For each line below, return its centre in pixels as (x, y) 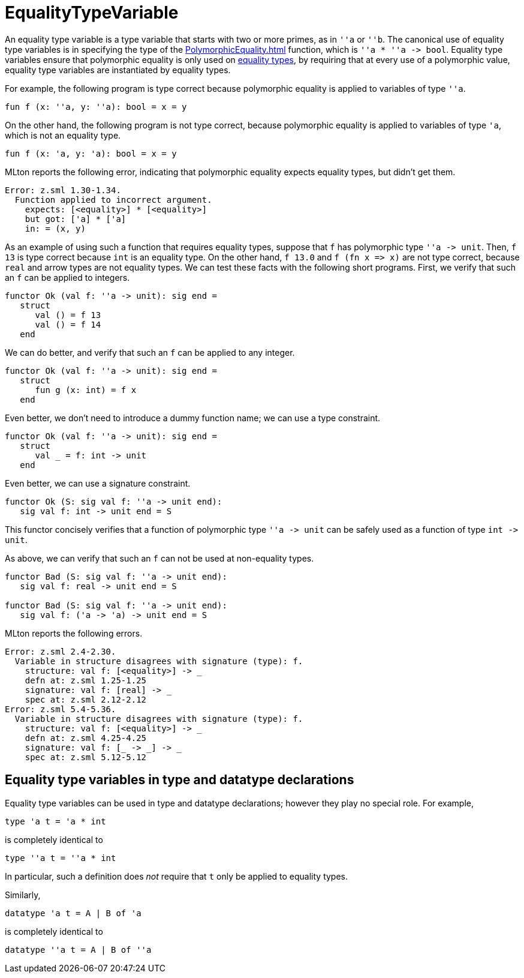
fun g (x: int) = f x (86, 390)
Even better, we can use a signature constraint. (98, 483)
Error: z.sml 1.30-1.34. (63, 190)
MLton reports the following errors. (74, 633)
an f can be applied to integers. (67, 277)
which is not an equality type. (63, 135)
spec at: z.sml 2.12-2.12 (86, 699)
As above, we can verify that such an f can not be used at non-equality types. (159, 558)
